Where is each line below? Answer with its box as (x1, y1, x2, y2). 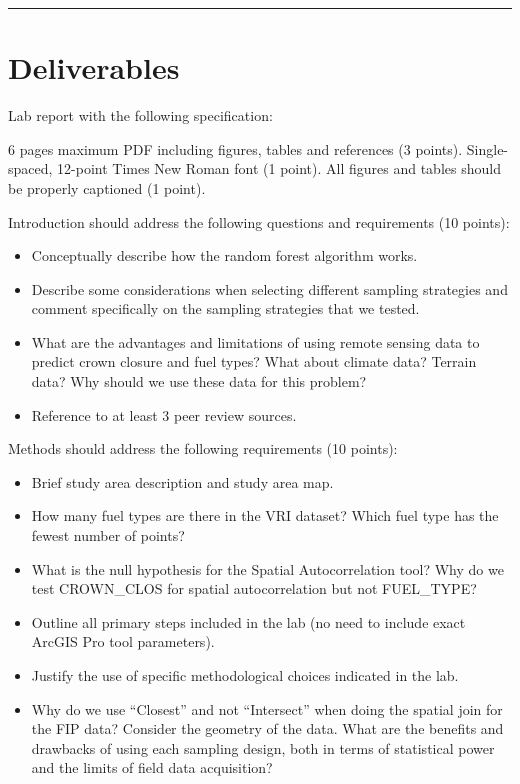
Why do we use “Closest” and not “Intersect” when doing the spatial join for (31, 698, 503, 719)
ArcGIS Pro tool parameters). (31, 631, 215, 652)
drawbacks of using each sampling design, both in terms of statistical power (31, 737, 495, 758)
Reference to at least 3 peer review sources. (31, 404, 297, 425)
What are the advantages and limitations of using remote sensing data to (31, 331, 480, 352)
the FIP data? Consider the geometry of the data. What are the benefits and (31, 718, 504, 739)
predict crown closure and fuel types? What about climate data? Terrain (31, 351, 477, 372)
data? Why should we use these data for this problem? (31, 371, 367, 392)
